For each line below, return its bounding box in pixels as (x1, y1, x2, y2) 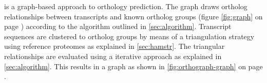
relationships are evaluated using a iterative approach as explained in (4, 50, 222, 61)
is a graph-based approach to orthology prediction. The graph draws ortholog (4, 1, 247, 11)
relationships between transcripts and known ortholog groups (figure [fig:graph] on (4, 11, 263, 21)
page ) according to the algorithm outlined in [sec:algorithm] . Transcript (4, 21, 232, 32)
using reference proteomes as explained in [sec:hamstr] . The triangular (4, 41, 225, 51)
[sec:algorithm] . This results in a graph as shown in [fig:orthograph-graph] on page (4, 61, 263, 71)
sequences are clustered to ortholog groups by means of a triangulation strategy (4, 31, 255, 41)
